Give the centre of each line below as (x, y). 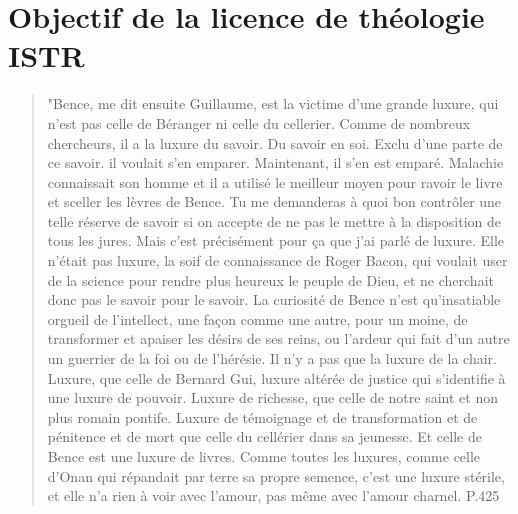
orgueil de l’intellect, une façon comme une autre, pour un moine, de (257, 318)
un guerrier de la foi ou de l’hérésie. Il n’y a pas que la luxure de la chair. (272, 358)
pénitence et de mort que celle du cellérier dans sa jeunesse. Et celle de (264, 436)
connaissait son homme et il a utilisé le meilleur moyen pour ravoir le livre (275, 181)
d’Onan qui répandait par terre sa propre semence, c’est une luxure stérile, (276, 475)
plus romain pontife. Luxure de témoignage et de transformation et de (262, 416)
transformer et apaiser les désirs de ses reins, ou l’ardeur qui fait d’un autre (278, 338)
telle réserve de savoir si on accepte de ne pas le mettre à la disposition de (274, 220)
